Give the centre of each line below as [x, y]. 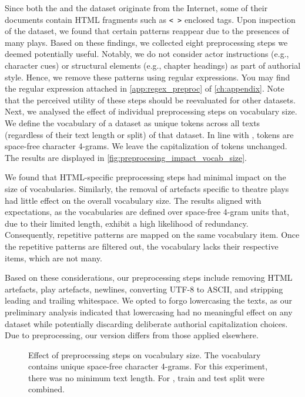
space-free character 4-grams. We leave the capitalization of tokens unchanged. [146, 146]
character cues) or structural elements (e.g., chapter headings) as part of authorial [153, 65]
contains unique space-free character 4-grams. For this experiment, [148, 366]
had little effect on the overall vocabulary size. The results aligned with [133, 200]
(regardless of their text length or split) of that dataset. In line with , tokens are [149, 134]
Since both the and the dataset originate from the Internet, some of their [136, 8]
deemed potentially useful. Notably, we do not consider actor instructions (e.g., [147, 54]
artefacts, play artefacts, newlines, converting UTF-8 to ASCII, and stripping [144, 289]
